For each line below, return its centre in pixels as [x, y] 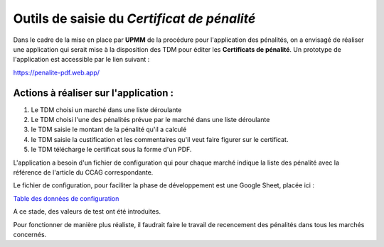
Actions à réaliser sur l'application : [94, 93]
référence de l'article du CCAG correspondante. [83, 172]
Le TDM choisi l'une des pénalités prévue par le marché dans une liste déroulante [150, 120]
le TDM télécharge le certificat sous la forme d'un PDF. [111, 150]
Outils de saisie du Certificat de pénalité [134, 18]
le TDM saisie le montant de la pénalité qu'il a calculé [109, 130]
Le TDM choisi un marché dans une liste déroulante [106, 109]
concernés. [30, 234]
